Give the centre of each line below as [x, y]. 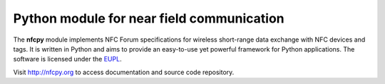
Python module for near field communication [149, 18]
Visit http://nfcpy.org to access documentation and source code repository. [124, 72]
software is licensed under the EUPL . [67, 59]
